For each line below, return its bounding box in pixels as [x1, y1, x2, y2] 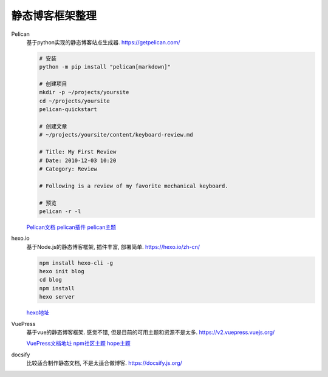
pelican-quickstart [39, 106, 97, 113]
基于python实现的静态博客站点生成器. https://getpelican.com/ [26, 38, 180, 46]
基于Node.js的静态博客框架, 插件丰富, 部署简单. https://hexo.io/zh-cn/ [26, 243, 200, 250]
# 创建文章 [39, 123, 67, 130]
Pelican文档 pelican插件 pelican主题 [26, 223, 117, 231]
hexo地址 [26, 309, 50, 316]
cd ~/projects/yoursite [39, 97, 111, 104]
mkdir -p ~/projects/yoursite [39, 89, 129, 96]
